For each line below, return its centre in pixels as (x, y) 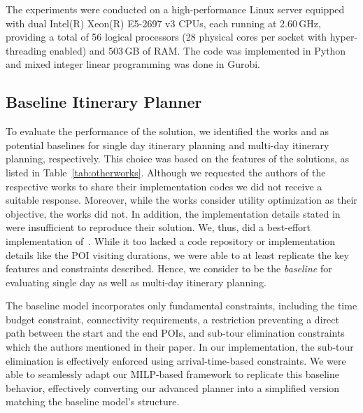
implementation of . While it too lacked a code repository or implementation (171, 240)
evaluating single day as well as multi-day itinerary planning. (136, 282)
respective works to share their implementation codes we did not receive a (164, 186)
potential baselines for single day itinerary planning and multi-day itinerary (168, 145)
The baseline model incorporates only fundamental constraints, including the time (181, 306)
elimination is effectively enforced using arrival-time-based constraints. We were (176, 360)
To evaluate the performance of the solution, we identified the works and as (167, 131)
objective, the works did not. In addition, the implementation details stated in (173, 213)
